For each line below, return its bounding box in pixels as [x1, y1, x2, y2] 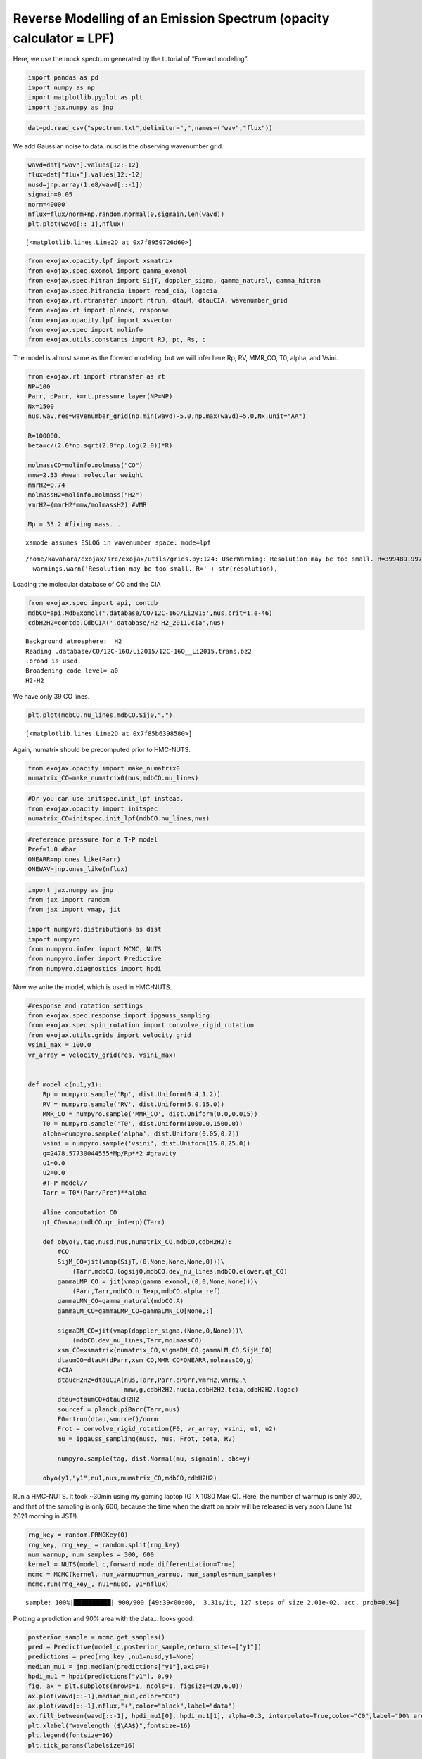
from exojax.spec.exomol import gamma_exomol [27, 267, 188, 274]
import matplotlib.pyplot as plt [27, 94, 143, 101]
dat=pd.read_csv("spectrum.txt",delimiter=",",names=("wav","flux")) [27, 124, 273, 132]
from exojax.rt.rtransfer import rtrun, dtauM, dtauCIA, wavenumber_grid [27, 296, 288, 304]
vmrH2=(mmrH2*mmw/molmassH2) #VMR [27, 500, 147, 509]
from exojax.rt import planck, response [27, 306, 169, 315]
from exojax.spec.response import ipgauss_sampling [27, 1012, 210, 1020]
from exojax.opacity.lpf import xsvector [27, 316, 173, 324]
